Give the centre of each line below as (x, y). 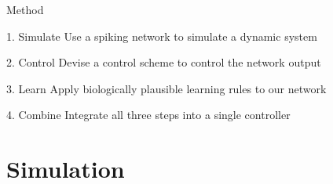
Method (25, 9)
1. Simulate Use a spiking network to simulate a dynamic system (162, 36)
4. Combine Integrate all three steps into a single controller (148, 115)
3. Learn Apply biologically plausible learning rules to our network (166, 88)
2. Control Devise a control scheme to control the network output (164, 62)
